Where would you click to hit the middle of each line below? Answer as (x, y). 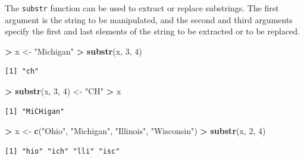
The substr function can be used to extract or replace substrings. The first (142, 8)
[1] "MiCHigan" (35, 111)
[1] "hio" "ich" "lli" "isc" (62, 151)
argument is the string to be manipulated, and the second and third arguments (149, 19)
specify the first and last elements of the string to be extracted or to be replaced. (152, 31)
